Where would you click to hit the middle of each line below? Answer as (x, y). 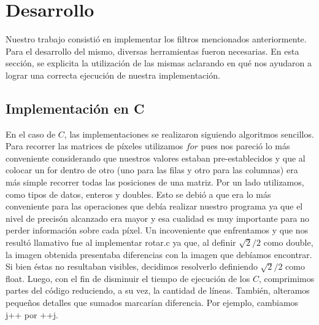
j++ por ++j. (32, 314)
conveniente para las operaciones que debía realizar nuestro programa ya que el (154, 206)
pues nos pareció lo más (245, 146)
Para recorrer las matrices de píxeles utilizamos (94, 146)
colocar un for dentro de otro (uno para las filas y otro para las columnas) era (152, 170)
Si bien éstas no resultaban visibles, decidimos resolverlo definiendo (132, 266)
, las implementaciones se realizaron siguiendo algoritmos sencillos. (189, 134)
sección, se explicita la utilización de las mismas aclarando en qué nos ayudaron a (159, 63)
